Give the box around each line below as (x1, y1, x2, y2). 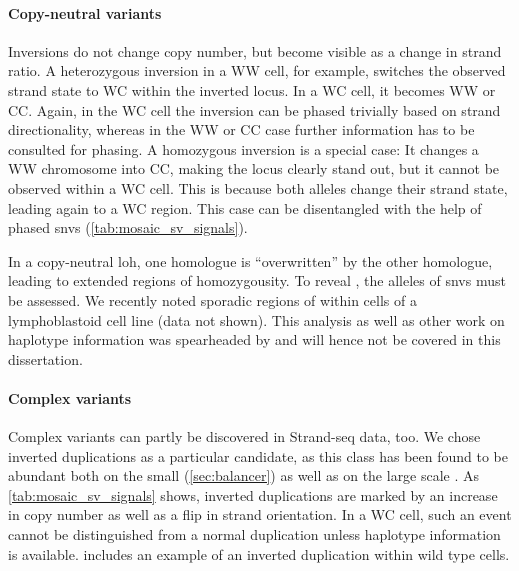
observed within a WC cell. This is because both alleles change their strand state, (8, 177, 508, 198)
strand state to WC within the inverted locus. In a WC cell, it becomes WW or (8, 79, 496, 100)
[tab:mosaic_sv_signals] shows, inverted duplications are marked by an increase (8, 484, 498, 505)
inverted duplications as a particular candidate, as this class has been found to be (8, 445, 509, 466)
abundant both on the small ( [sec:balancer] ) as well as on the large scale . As (8, 465, 480, 486)
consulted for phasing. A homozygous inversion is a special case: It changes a (8, 138, 479, 159)
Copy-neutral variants (8, 2, 162, 23)
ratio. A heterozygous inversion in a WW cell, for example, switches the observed (8, 60, 506, 81)
